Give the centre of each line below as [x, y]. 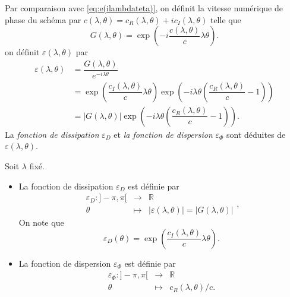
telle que [226, 19]
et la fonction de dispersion [163, 134]
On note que [41, 222]
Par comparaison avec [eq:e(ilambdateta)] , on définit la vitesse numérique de [144, 8]
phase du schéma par [43, 19]
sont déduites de [256, 134]
